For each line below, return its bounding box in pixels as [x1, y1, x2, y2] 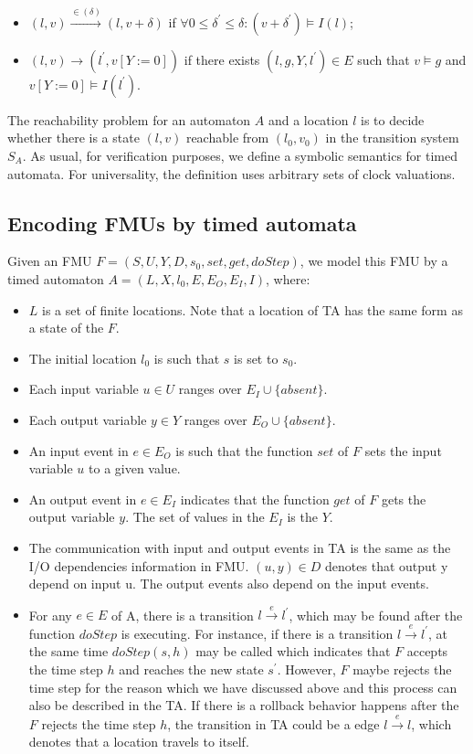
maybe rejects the [352, 660, 452, 679]
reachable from [185, 128, 269, 147]
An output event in [28, 489, 137, 508]
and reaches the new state [119, 660, 264, 679]
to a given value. [89, 459, 181, 478]
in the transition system [325, 128, 459, 147]
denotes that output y [325, 556, 448, 575]
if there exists [184, 49, 260, 69]
